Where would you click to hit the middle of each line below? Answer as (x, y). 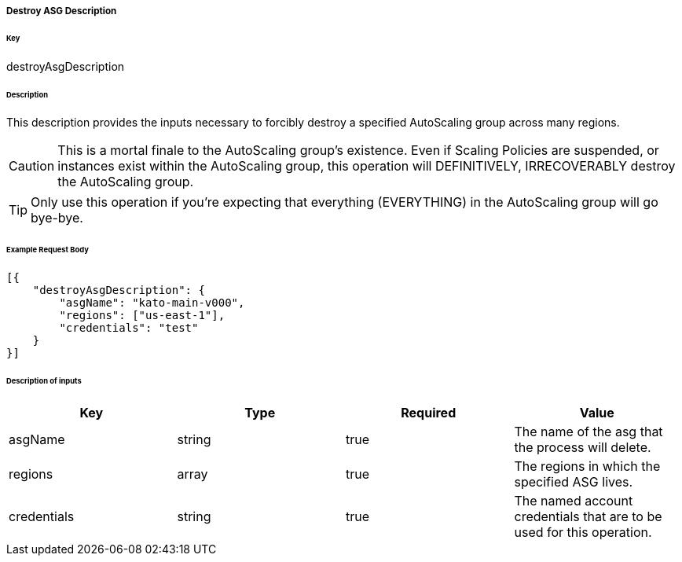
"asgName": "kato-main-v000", (152, 303)
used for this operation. (583, 532)
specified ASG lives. (574, 481)
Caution (32, 166)
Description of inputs (44, 380)
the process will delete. (583, 447)
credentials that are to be (588, 516)
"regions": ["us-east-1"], (142, 316)
